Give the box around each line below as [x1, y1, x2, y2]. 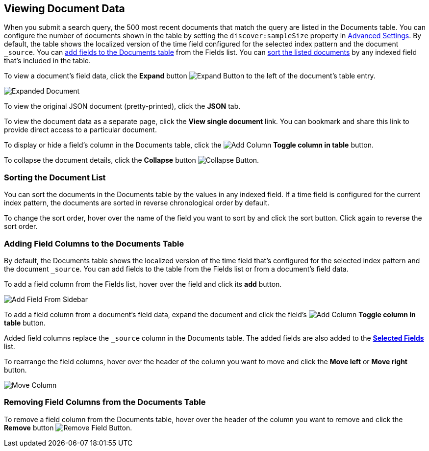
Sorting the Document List [4, 172, 106, 182]
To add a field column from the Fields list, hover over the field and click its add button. [4, 279, 282, 288]
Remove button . [4, 423, 132, 432]
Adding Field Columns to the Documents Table [4, 238, 184, 249]
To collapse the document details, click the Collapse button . [4, 156, 259, 165]
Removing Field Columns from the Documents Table [4, 397, 206, 407]
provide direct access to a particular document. [4, 125, 157, 134]
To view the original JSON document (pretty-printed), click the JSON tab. [4, 102, 241, 111]
